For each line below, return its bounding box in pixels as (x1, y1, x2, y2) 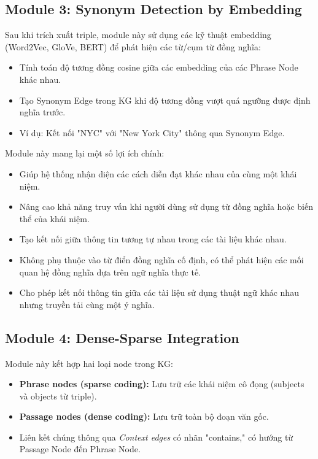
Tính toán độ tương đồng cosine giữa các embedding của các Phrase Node (19, 61, 298, 74)
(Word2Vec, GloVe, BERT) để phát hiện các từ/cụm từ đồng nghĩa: (5, 40, 261, 53)
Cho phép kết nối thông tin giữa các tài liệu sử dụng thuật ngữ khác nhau (19, 286, 299, 299)
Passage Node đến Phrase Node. (19, 442, 141, 455)
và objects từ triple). (19, 389, 97, 402)
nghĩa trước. (19, 106, 66, 118)
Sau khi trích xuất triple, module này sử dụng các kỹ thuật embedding (5, 28, 271, 41)
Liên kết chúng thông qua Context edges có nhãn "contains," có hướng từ (19, 430, 293, 443)
